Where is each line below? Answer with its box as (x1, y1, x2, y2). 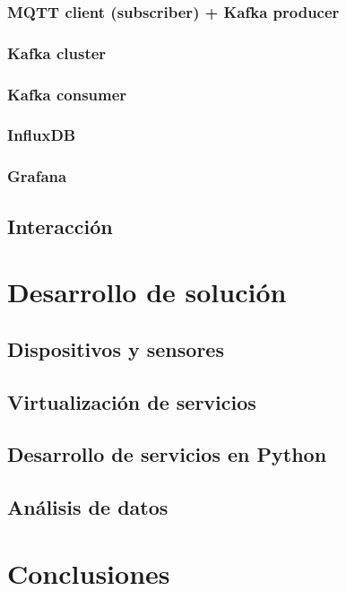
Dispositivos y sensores (7, 335, 224, 362)
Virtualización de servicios (7, 387, 256, 415)
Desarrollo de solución (7, 274, 287, 310)
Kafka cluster (7, 41, 107, 64)
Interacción (7, 212, 113, 239)
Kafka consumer (7, 83, 127, 105)
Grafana (7, 165, 67, 187)
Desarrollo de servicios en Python (7, 440, 327, 468)
